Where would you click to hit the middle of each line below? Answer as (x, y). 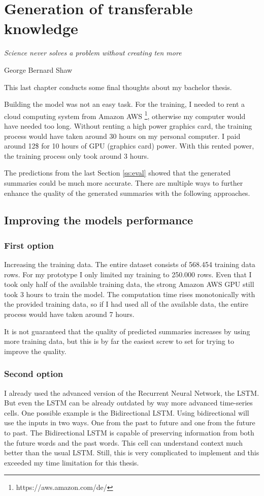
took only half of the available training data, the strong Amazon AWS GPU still (129, 284)
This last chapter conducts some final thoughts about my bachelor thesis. (118, 87)
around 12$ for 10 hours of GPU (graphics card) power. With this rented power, (129, 146)
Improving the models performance (99, 220)
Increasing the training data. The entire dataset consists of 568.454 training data (130, 264)
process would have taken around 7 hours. (69, 314)
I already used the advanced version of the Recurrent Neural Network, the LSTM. (132, 392)
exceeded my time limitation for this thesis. (72, 462)
